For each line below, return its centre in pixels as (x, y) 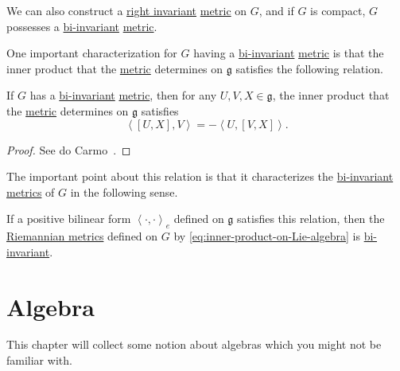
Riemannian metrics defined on (82, 236)
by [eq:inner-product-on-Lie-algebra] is (267, 236)
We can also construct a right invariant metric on (127, 10)
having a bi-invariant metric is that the (289, 53)
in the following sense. (124, 191)
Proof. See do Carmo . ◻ (69, 149)
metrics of (31, 191)
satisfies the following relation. (309, 68)
